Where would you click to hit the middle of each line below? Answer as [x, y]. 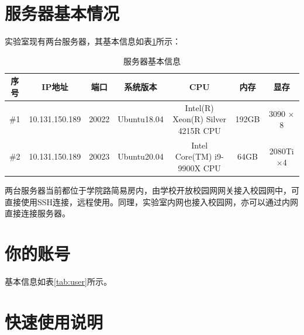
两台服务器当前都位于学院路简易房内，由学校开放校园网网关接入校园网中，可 [152, 190]
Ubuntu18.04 [141, 119]
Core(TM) [194, 156]
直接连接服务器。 [37, 213]
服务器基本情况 [62, 13]
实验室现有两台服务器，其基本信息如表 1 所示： [93, 41]
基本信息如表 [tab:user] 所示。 [58, 281]
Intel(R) [199, 107]
